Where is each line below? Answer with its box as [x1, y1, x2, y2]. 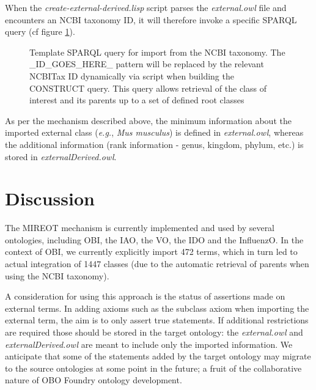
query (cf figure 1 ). [5, 25, 75, 38]
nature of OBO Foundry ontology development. [5, 373, 182, 386]
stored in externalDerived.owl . [5, 150, 117, 163]
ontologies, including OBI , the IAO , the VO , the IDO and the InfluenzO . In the [5, 233, 304, 246]
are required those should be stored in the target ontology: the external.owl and [5, 326, 303, 338]
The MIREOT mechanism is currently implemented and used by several [5, 221, 275, 234]
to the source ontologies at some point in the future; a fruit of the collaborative [5, 361, 302, 374]
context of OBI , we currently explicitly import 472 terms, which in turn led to [5, 245, 298, 258]
